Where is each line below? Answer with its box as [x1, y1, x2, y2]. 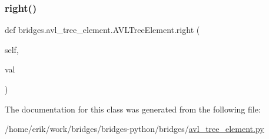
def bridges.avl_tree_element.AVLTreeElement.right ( [5, 24, 200, 36]
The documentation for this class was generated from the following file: [5, 102, 261, 115]
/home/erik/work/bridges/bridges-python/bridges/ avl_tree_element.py [5, 123, 264, 135]
